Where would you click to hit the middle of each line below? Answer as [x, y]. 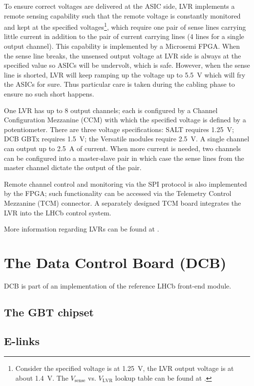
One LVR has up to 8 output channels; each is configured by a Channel [111, 110]
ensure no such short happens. [49, 94]
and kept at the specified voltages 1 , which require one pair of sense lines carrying [125, 26]
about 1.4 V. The [42, 378]
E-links [22, 340]
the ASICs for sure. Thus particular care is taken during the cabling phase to [119, 84]
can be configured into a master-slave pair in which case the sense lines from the [124, 158]
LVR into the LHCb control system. [58, 212]
